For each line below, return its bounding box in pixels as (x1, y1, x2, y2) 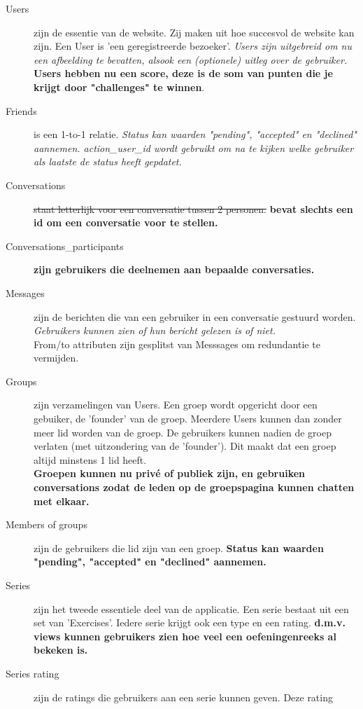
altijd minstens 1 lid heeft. (34, 452, 147, 467)
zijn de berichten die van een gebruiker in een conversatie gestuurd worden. (34, 309, 356, 324)
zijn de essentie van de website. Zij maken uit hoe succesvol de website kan (34, 25, 355, 39)
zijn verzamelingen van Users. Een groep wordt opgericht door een (34, 397, 318, 412)
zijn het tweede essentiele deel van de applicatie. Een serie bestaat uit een (34, 601, 349, 616)
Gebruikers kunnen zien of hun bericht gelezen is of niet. (34, 323, 276, 338)
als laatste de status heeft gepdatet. (34, 154, 182, 169)
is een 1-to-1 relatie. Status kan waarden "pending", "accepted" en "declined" (34, 127, 357, 142)
